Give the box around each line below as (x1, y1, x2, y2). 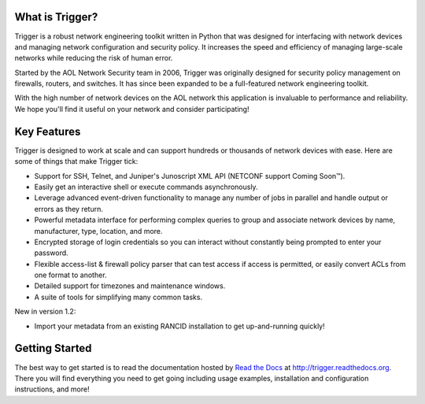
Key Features (14, 124, 81, 138)
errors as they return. (34, 204, 104, 213)
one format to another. (34, 270, 107, 280)
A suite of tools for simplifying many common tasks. (34, 292, 203, 302)
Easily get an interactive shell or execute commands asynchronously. (34, 182, 259, 191)
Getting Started (14, 342, 92, 355)
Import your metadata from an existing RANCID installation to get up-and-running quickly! (34, 321, 326, 331)
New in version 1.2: (14, 307, 76, 317)
